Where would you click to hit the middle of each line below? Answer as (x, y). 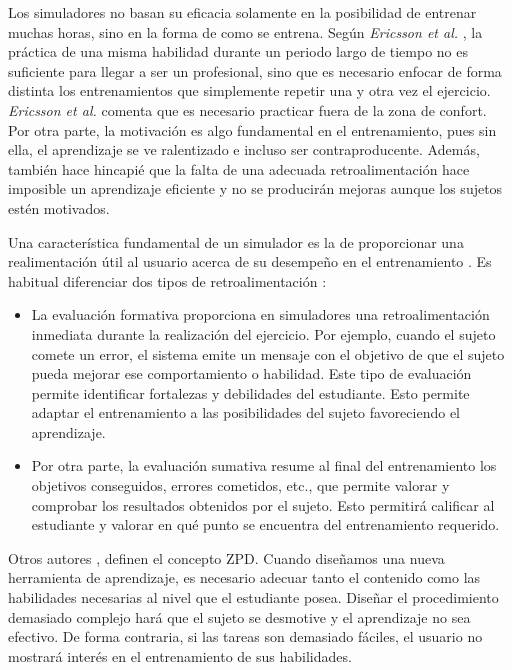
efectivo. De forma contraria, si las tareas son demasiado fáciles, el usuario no (245, 636)
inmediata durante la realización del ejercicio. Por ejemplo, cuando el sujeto (263, 333)
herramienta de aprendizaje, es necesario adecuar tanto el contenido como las (244, 577)
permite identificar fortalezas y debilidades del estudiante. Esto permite (250, 392)
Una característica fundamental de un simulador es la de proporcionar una (236, 241)
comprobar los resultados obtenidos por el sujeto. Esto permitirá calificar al (263, 504)
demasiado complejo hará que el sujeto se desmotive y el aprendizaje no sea (239, 616)
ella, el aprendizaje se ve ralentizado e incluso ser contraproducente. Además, (244, 149)
